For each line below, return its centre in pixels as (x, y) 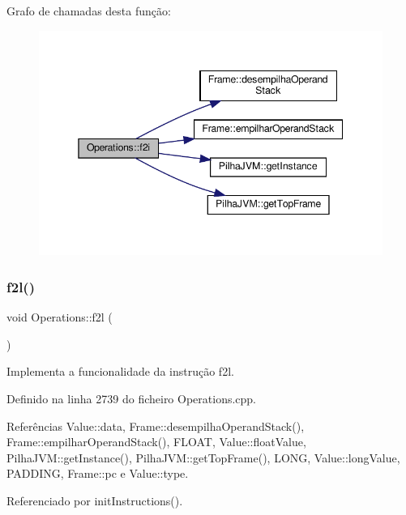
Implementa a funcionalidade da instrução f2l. (120, 371)
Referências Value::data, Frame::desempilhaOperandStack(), (156, 426)
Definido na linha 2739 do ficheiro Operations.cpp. (132, 398)
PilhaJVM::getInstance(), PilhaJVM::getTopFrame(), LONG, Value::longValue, (203, 457)
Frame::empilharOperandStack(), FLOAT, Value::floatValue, (156, 442)
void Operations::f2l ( (60, 317)
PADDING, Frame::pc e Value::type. (98, 473)
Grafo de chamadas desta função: (89, 11)
